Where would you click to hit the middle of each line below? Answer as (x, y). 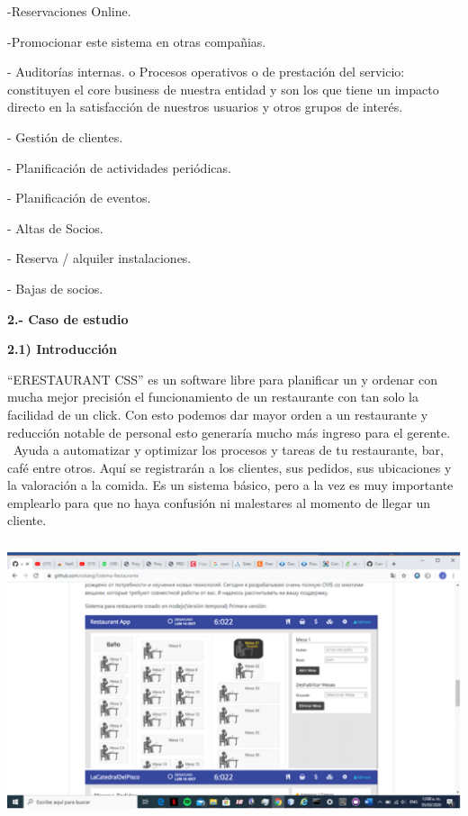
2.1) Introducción (62, 349)
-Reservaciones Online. (69, 11)
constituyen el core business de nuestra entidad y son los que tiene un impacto (223, 89)
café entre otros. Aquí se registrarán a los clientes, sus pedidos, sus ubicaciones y (229, 467)
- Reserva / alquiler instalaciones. (99, 258)
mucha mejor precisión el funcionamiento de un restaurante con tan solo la (213, 397)
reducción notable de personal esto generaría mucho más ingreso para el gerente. (229, 432)
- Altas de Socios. (55, 227)
